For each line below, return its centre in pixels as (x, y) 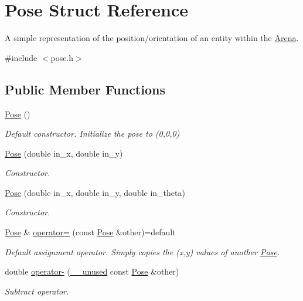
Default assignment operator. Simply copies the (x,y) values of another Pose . (142, 251)
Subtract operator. (37, 291)
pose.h (62, 57)
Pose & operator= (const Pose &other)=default (90, 232)
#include (21, 57)
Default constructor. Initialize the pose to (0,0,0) (92, 133)
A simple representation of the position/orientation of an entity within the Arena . (152, 38)
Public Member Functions (85, 89)
